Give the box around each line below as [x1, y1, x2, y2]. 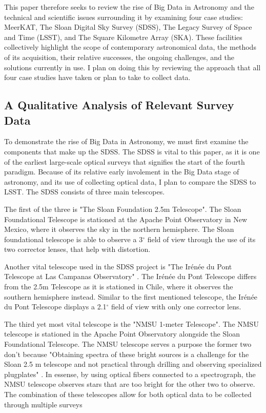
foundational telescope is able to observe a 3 [4, 233, 143, 244]
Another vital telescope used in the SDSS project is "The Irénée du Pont [4, 261, 232, 271]
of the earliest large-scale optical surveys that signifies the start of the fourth [4, 156, 245, 167]
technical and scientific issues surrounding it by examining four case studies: [4, 11, 243, 22]
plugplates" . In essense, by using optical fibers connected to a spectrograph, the [4, 368, 256, 379]
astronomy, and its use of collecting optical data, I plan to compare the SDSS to [4, 176, 256, 187]
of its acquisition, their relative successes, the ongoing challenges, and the [4, 51, 234, 62]
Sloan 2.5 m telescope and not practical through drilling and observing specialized [4, 359, 262, 369]
